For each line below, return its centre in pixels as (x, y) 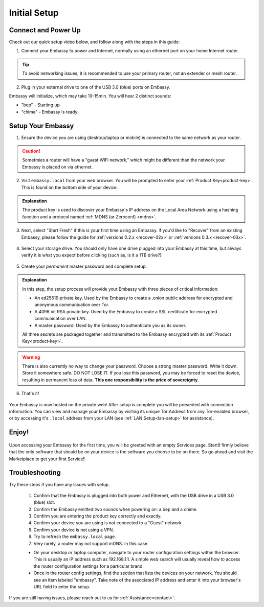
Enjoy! (19, 432)
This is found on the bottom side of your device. (70, 187)
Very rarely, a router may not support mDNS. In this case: (91, 543)
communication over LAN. (61, 319)
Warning (31, 357)
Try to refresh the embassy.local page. (75, 537)
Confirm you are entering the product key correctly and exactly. (98, 516)
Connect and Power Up (45, 30)
